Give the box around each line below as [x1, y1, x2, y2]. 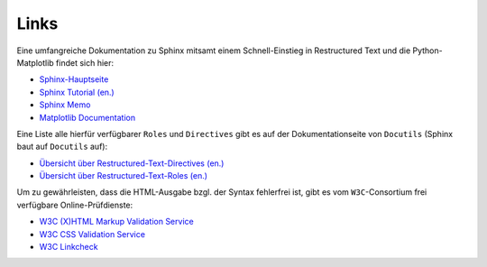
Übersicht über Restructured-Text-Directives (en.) [39, 158, 225, 169]
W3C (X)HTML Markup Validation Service [39, 216, 194, 227]
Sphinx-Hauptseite [39, 74, 109, 85]
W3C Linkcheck [39, 242, 98, 253]
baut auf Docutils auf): [16, 141, 108, 152]
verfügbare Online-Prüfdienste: [16, 199, 133, 210]
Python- [411, 45, 443, 56]
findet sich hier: [55, 57, 115, 68]
